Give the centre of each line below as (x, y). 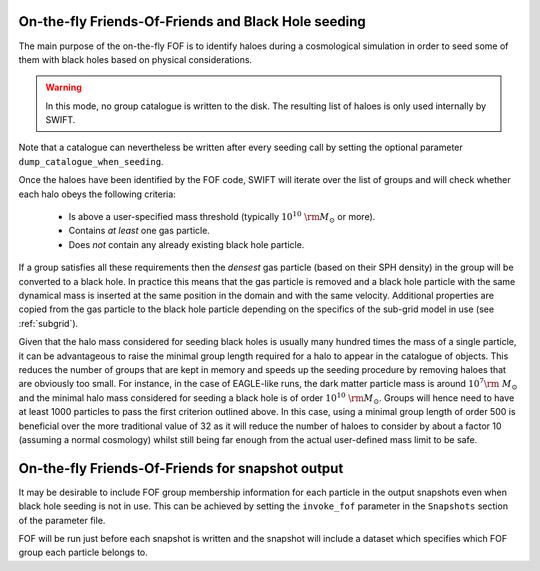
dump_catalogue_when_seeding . (91, 161)
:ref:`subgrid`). (48, 323)
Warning (63, 87)
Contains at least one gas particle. (139, 231)
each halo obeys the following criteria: (97, 194)
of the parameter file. (62, 520)
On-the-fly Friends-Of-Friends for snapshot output (181, 468)
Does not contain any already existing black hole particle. (186, 244)
